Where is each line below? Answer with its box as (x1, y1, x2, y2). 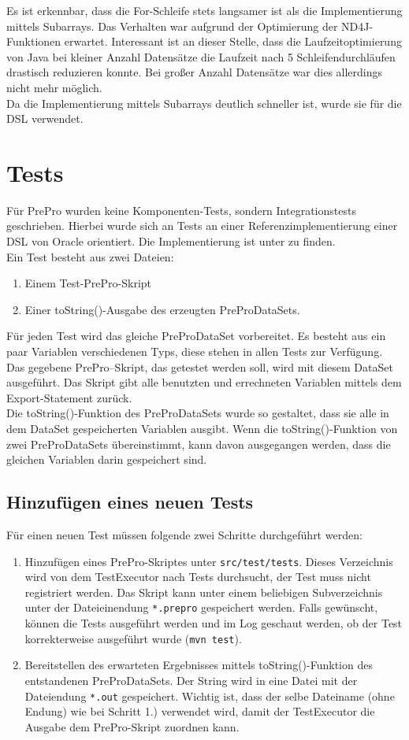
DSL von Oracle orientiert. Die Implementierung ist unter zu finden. (6, 233, 336, 250)
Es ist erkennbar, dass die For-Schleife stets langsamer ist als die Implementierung (6, 2, 403, 18)
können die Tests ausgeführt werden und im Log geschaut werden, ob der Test (24, 615, 403, 631)
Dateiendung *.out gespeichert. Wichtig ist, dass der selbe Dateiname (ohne (24, 687, 395, 704)
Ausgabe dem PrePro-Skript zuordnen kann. (24, 718, 240, 734)
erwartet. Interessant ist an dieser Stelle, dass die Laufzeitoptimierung (64, 33, 402, 50)
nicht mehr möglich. (6, 79, 102, 95)
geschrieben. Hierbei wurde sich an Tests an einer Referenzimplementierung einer (6, 217, 398, 234)
